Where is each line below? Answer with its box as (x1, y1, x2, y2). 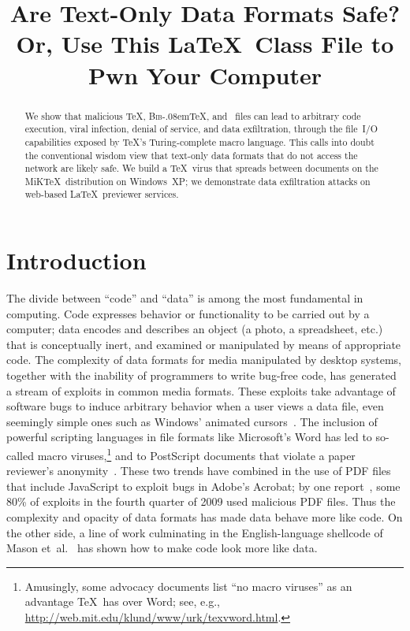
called (6, 447, 34, 463)
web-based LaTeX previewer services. (24, 187, 179, 201)
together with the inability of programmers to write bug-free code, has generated (6, 367, 397, 384)
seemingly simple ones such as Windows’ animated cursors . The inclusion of (6, 413, 378, 429)
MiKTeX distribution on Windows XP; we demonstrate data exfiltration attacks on (24, 174, 371, 187)
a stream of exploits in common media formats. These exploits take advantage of (6, 382, 396, 399)
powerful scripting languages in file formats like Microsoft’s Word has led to (6, 429, 372, 445)
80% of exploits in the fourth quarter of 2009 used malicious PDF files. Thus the (6, 493, 396, 510)
